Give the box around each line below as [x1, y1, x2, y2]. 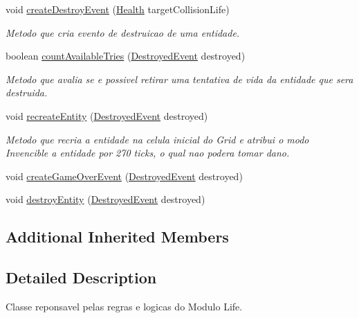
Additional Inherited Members [6, 226, 229, 247]
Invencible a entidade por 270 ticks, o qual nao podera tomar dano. [6, 145, 290, 160]
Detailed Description [6, 267, 157, 288]
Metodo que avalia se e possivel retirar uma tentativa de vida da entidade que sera [6, 71, 353, 86]
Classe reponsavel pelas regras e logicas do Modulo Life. [6, 299, 243, 313]
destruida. [6, 85, 48, 100]
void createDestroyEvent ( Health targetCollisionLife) [6, 2, 230, 16]
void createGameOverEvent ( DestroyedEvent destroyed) [6, 168, 243, 183]
